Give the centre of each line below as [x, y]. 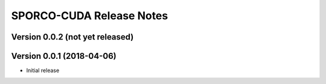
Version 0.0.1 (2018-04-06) [64, 56]
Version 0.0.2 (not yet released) [72, 37]
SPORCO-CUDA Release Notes [90, 16]
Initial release [43, 70]
